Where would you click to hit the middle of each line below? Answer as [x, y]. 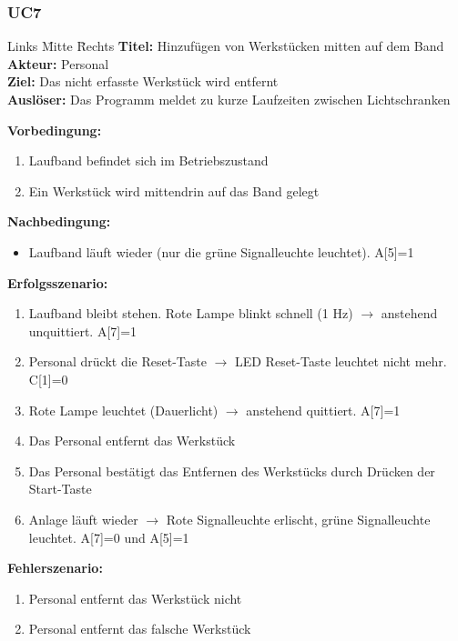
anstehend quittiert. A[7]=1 [323, 410]
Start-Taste [60, 489]
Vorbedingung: [55, 130]
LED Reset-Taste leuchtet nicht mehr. [341, 361]
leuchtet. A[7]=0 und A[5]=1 [109, 537]
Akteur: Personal [58, 63]
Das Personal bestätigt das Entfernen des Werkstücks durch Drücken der [232, 471]
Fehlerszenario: [55, 568]
